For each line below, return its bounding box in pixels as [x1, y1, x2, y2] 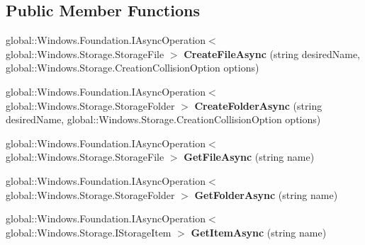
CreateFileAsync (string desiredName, [184, 46, 360, 61]
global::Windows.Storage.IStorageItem [6, 224, 172, 239]
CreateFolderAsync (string [194, 98, 322, 113]
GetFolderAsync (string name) [194, 187, 338, 202]
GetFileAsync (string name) [184, 149, 315, 164]
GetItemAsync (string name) [191, 224, 327, 239]
